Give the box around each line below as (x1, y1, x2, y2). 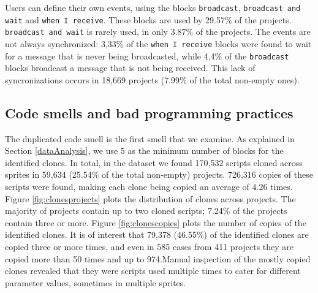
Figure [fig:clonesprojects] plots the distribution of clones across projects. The (5, 192, 296, 205)
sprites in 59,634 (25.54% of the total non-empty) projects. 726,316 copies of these (5, 168, 313, 181)
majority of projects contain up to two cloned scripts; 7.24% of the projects (5, 204, 287, 217)
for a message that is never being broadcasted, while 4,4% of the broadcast (5, 49, 289, 62)
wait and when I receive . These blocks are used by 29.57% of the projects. (5, 13, 292, 26)
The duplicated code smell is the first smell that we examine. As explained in (5, 132, 295, 145)
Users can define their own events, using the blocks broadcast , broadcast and (5, 1, 301, 13)
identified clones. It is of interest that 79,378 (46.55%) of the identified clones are (5, 228, 309, 241)
